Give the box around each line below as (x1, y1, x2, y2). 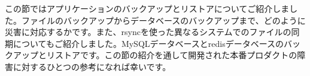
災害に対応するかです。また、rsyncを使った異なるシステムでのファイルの (5, 26, 291, 38)
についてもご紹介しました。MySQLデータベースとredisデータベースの (13, 37, 284, 49)
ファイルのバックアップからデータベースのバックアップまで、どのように (21, 14, 306, 26)
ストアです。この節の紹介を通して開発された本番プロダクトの (54, 49, 297, 61)
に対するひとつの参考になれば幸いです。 (13, 60, 171, 72)
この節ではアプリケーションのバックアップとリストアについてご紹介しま (5, 2, 290, 14)
